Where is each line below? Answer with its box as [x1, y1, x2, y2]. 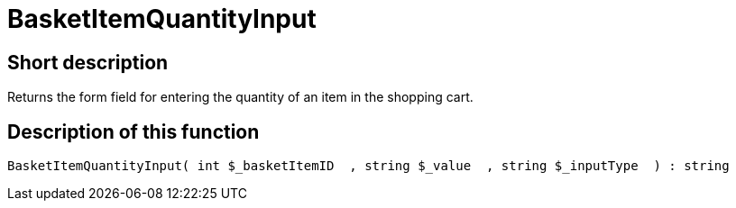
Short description [7, 50, 169, 74]
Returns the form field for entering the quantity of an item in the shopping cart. [7, 89, 474, 105]
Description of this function [7, 120, 260, 143]
